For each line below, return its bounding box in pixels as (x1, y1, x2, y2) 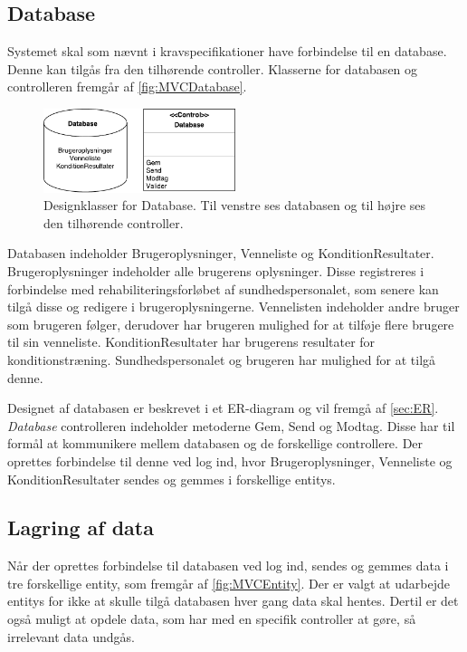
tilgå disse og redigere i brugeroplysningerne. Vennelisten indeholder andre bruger (7, 297, 460, 316)
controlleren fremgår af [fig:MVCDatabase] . (7, 77, 247, 96)
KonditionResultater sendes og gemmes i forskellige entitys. (7, 469, 336, 488)
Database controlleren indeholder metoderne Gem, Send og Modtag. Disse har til (7, 416, 455, 435)
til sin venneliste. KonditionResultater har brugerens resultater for (7, 332, 376, 351)
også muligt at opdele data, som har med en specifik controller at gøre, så (7, 609, 416, 628)
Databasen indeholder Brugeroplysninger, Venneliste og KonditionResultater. (7, 244, 434, 263)
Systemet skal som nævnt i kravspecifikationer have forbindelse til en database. (7, 42, 447, 61)
